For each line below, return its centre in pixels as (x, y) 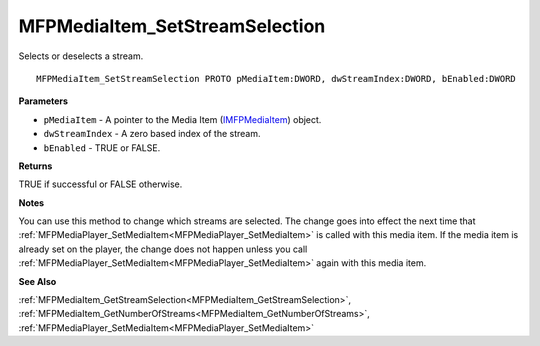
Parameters (43, 101)
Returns (35, 166)
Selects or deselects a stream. (81, 56)
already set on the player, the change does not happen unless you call (163, 249)
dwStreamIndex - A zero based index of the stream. (152, 134)
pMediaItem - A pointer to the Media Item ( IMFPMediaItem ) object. (182, 119)
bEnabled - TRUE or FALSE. (102, 147)
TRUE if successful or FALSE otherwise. (100, 184)
